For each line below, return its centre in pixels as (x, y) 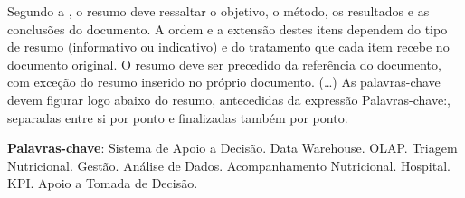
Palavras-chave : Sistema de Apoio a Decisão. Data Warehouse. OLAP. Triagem (232, 148)
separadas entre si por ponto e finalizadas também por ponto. (178, 117)
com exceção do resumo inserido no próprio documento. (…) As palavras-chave (224, 82)
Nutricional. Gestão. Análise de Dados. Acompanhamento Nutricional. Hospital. (229, 165)
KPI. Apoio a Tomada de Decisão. (103, 183)
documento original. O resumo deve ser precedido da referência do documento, (224, 64)
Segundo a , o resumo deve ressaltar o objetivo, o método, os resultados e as (218, 11)
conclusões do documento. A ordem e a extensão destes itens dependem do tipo (228, 28)
